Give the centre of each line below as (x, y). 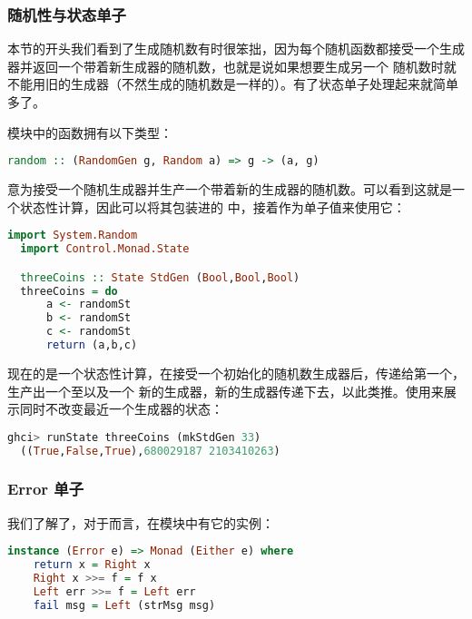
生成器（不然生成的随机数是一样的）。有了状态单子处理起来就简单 (264, 84)
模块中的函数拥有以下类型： (90, 132)
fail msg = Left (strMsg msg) (124, 605)
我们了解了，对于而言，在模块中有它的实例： (141, 522)
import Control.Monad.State (105, 249)
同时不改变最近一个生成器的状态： (121, 409)
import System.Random (73, 236)
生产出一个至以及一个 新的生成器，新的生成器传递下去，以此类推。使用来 (226, 391)
